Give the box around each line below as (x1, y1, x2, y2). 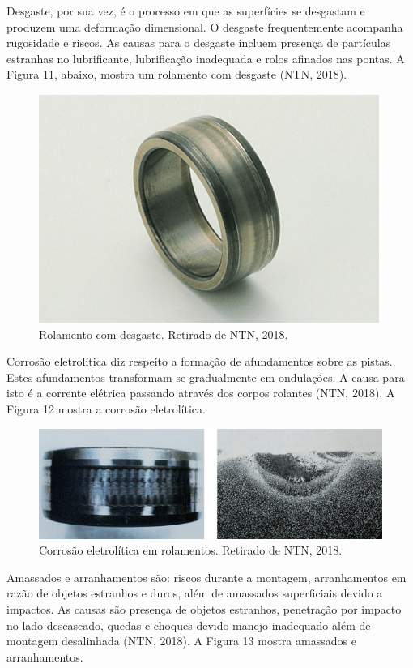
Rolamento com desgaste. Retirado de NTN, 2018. (39, 325, 288, 342)
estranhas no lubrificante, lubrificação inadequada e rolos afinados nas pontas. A (6, 49, 405, 66)
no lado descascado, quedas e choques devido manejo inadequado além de (6, 616, 371, 633)
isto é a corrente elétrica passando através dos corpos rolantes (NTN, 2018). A (6, 384, 395, 401)
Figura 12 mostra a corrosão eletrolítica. (6, 400, 206, 417)
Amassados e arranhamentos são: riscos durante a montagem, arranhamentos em (6, 568, 407, 585)
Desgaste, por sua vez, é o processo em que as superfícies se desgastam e (6, 2, 365, 19)
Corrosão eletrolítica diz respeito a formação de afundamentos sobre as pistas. (6, 353, 393, 370)
